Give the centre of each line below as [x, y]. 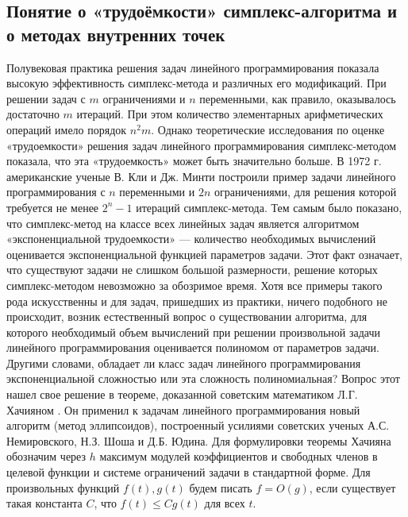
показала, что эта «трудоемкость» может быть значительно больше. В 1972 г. [194, 161]
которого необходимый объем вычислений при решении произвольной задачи [194, 332]
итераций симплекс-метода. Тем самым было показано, [269, 207]
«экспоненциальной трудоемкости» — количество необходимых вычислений [191, 239]
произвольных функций [63, 487]
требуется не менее [53, 207]
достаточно [33, 114]
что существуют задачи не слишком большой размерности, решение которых [192, 270]
